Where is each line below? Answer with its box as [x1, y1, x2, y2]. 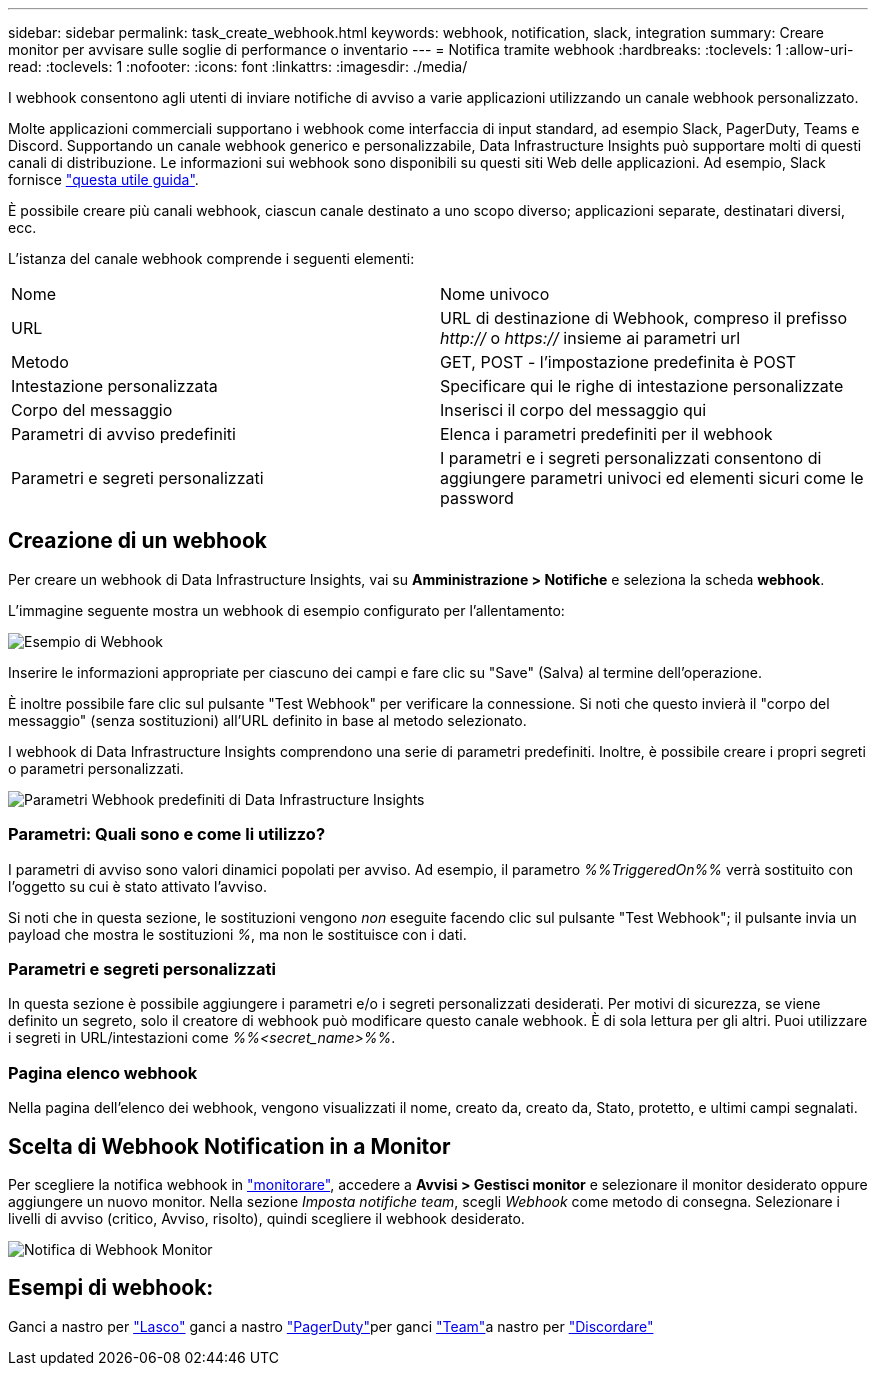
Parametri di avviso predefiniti [11, 424, 236, 444]
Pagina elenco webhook [8, 1062, 198, 1083]
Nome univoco [440, 284, 550, 304]
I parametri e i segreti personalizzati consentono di [440, 448, 822, 468]
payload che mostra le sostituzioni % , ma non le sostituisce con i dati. [8, 925, 467, 943]
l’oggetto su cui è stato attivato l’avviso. [8, 877, 267, 895]
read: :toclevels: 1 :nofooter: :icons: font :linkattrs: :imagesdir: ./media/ [8, 58, 468, 75]
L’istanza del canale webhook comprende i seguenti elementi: [8, 250, 415, 267]
